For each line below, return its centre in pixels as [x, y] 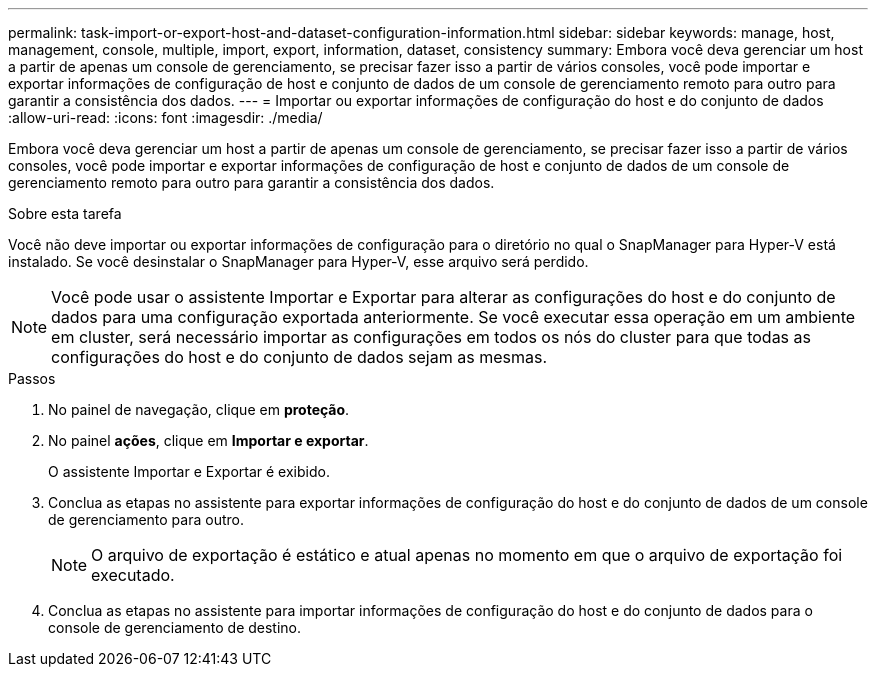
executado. [133, 575]
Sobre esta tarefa [65, 213]
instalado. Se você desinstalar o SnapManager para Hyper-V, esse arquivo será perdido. [298, 261]
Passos [32, 378]
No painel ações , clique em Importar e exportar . [208, 440]
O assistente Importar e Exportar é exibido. [189, 471]
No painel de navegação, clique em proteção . [199, 409]
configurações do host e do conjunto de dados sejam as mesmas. [299, 357]
